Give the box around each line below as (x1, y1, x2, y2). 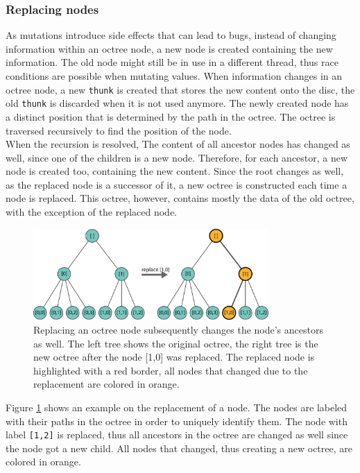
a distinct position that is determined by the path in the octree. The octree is (6, 109, 336, 123)
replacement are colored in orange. (33, 377, 180, 391)
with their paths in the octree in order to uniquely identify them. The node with (6, 413, 348, 428)
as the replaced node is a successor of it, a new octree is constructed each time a (6, 177, 348, 191)
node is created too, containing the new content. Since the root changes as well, (6, 164, 344, 178)
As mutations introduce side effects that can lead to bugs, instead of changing (6, 28, 336, 42)
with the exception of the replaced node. (6, 205, 177, 219)
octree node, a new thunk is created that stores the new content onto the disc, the (6, 82, 355, 96)
